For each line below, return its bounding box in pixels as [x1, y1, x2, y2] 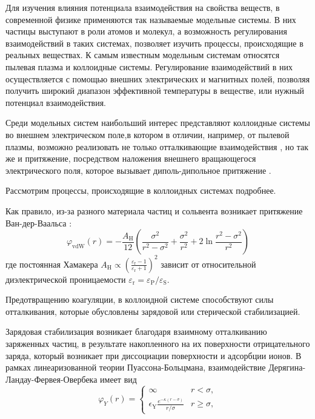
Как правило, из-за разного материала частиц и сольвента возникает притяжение [5, 204, 303, 217]
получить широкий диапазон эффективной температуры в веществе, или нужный [5, 84, 305, 97]
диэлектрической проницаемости [5, 272, 126, 285]
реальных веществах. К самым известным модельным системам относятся [5, 48, 280, 61]
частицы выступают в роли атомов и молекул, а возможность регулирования [5, 25, 288, 38]
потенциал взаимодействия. [5, 96, 106, 108]
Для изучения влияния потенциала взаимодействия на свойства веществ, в [5, 1, 280, 13]
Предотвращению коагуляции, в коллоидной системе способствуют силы [5, 293, 274, 306]
